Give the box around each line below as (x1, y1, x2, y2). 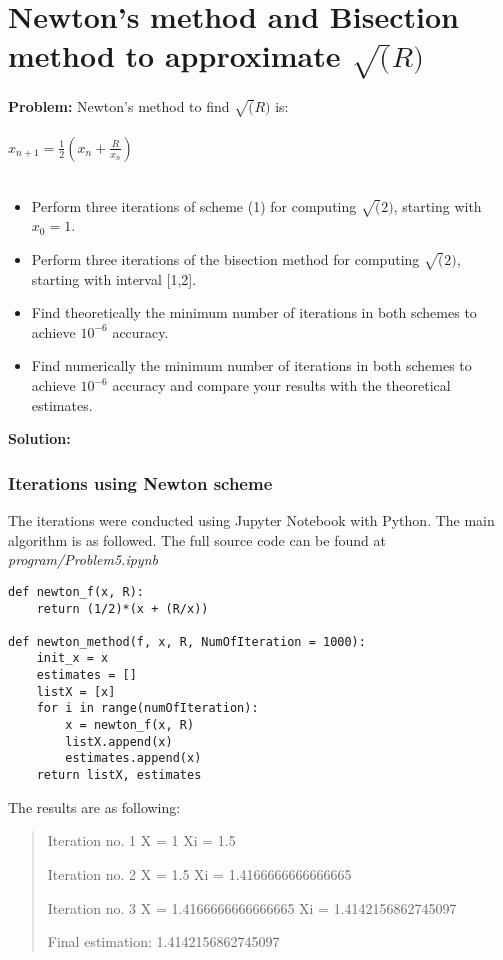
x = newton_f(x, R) (65, 718, 195, 733)
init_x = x (36, 651, 109, 666)
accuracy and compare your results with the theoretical (112, 375, 451, 396)
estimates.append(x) (65, 751, 202, 766)
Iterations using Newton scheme (8, 470, 273, 495)
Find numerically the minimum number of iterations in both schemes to (31, 355, 472, 376)
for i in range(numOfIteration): (36, 701, 259, 716)
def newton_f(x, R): (8, 584, 145, 599)
